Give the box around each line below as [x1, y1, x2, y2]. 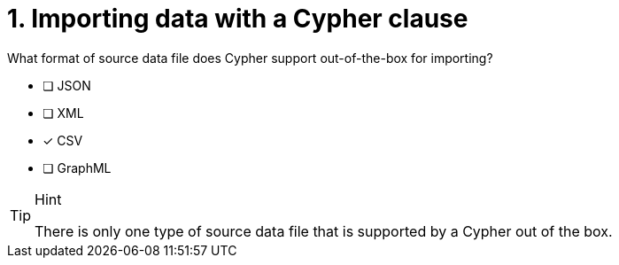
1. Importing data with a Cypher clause [7, 4, 468, 34]
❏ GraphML [43, 160, 112, 175]
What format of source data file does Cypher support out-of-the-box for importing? [7, 50, 493, 66]
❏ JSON [43, 77, 91, 93]
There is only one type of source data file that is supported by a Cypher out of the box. [35, 222, 613, 240]
